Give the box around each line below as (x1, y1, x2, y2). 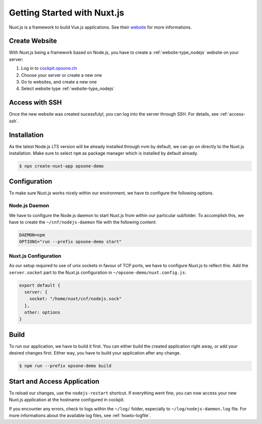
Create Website (9, 37, 57, 45)
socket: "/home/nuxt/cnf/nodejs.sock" (29, 296, 122, 302)
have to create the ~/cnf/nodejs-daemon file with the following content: (9, 219, 157, 225)
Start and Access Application (9, 377, 99, 386)
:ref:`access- (219, 111, 246, 117)
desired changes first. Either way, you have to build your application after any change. (9, 350, 181, 356)
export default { (19, 282, 61, 288)
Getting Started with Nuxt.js (9, 7, 125, 18)
